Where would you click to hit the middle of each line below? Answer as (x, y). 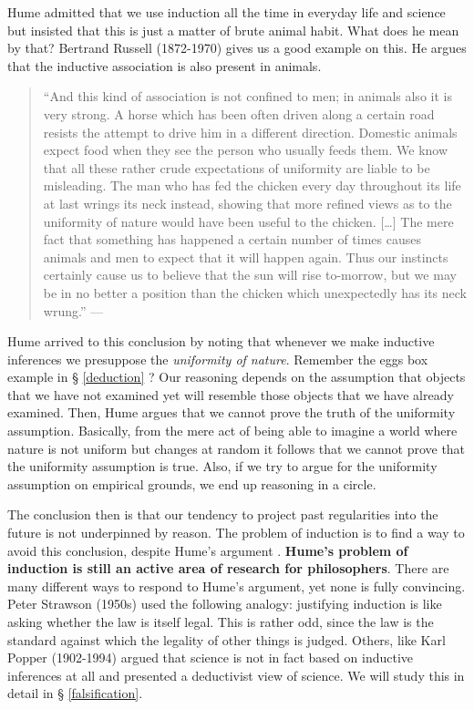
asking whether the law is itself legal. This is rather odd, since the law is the (221, 622)
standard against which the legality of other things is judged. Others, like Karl (227, 639)
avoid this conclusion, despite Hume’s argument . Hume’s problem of (208, 550)
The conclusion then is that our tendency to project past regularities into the (223, 514)
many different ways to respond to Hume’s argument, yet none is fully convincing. (237, 586)
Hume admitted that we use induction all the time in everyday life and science (227, 12)
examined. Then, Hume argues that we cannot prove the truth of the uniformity (232, 412)
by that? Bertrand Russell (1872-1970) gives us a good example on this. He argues (237, 48)
